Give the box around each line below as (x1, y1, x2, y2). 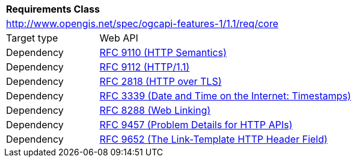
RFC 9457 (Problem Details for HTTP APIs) (99, 119, 293, 131)
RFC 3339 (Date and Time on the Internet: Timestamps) (99, 90, 351, 102)
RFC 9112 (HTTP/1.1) (99, 61, 190, 73)
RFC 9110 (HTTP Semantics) (99, 46, 227, 58)
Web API (99, 32, 138, 44)
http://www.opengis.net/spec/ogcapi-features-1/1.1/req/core (6, 17, 278, 30)
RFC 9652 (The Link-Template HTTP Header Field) (99, 133, 328, 145)
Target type (6, 32, 58, 44)
